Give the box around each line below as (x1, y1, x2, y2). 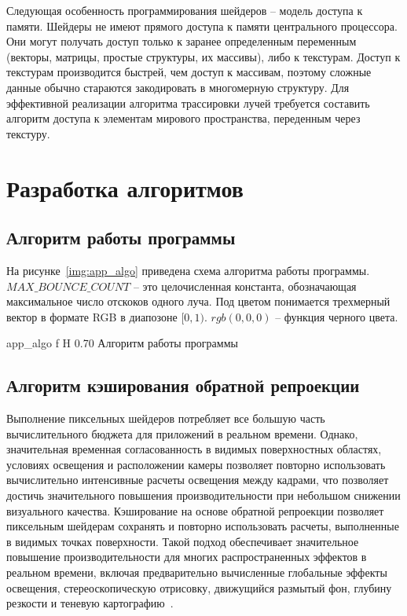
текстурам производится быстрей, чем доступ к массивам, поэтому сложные (6, 64, 372, 80)
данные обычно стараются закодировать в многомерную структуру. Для (6, 79, 350, 95)
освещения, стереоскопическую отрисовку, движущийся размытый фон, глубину (6, 579, 392, 596)
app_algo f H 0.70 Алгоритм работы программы (6, 335, 238, 351)
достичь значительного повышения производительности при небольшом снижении (6, 487, 401, 504)
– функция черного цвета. (275, 308, 398, 324)
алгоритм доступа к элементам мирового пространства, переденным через (6, 110, 361, 126)
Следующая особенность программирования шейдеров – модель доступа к (6, 2, 363, 18)
